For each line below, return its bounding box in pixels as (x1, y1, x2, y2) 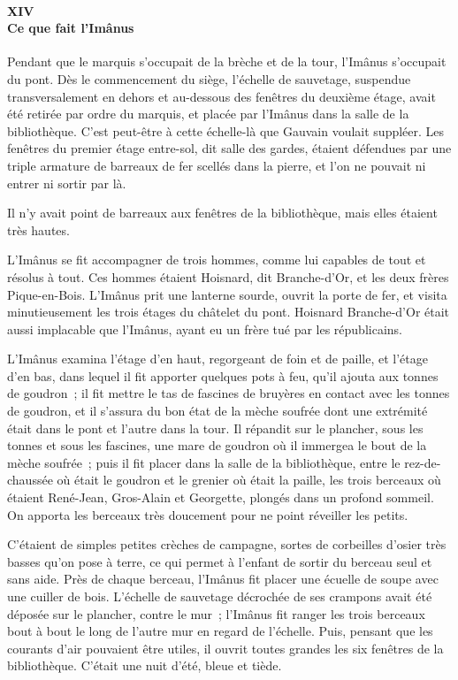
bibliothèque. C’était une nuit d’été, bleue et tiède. (7, 656, 282, 675)
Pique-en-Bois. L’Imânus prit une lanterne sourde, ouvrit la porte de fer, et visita (7, 285, 447, 303)
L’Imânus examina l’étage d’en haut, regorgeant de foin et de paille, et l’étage (7, 349, 428, 368)
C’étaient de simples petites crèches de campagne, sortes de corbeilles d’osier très (7, 535, 447, 554)
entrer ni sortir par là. (7, 173, 126, 192)
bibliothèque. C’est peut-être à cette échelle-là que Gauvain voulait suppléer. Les (7, 121, 445, 140)
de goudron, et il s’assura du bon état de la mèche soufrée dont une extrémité (7, 401, 428, 420)
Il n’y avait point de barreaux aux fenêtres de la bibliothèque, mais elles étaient (7, 203, 438, 222)
